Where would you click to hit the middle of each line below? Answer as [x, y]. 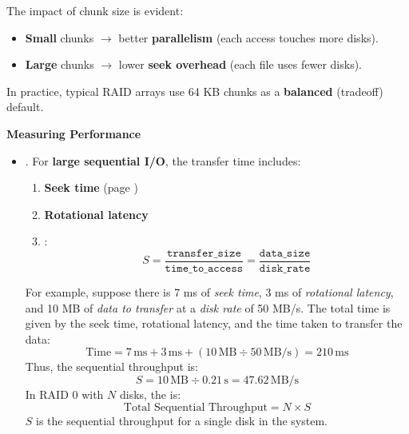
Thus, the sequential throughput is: [111, 366]
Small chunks [60, 37]
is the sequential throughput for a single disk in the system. [182, 420]
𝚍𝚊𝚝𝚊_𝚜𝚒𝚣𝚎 [285, 253]
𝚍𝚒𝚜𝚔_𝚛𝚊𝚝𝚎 [285, 269]
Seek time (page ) [91, 187]
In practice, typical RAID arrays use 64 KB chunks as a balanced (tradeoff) [195, 91]
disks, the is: [150, 394]
